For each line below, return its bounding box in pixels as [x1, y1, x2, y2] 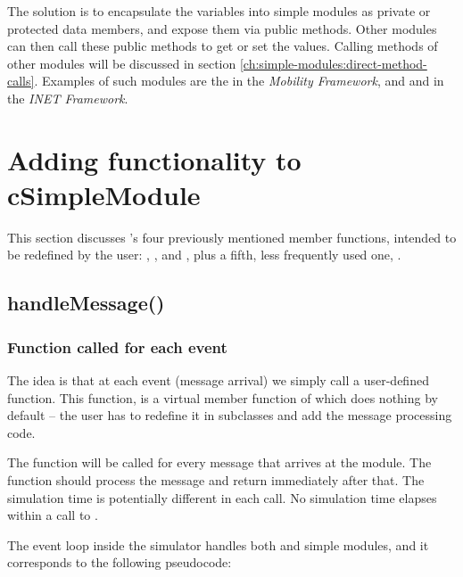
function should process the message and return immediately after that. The [7, 471, 425, 490]
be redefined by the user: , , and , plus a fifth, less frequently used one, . [7, 245, 401, 264]
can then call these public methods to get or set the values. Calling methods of [7, 37, 438, 55]
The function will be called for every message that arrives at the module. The [7, 453, 432, 472]
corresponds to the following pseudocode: [7, 553, 232, 572]
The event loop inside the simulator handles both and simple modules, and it [7, 535, 429, 554]
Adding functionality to [7, 141, 302, 177]
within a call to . [7, 506, 98, 524]
